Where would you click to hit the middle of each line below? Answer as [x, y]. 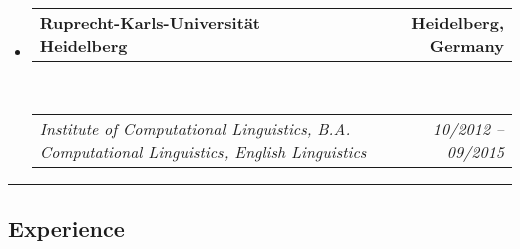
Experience [66, 227]
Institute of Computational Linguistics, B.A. [195, 128]
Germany [466, 45]
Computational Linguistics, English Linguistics [203, 151]
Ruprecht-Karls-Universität [149, 22]
